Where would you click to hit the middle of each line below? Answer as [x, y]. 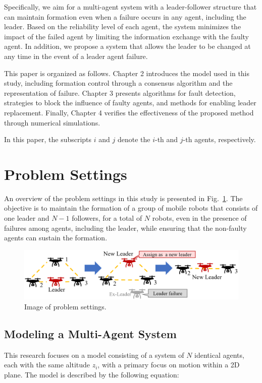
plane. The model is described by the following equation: [92, 374]
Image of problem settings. [65, 306]
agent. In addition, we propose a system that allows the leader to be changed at [127, 46]
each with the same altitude [47, 365]
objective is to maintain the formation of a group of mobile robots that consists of [131, 208]
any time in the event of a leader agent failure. [76, 56]
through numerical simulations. [52, 122]
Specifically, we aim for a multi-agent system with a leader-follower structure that [130, 7]
